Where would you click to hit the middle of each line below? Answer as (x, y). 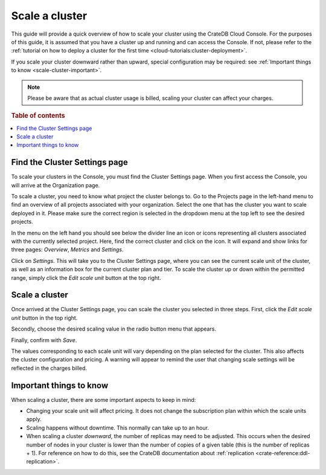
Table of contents (38, 116)
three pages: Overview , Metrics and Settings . (67, 250)
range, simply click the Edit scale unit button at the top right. (86, 277)
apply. (34, 419)
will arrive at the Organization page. (56, 185)
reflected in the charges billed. (49, 368)
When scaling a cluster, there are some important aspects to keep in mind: (104, 399)
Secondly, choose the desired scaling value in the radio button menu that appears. (114, 329)
